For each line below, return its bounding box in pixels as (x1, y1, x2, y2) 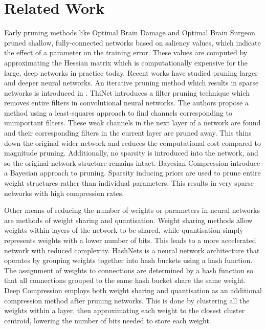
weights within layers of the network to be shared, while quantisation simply (4, 225, 243, 235)
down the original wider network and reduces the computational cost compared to (4, 137, 261, 148)
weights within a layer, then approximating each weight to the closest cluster (4, 305, 245, 316)
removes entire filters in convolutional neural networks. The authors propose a (4, 97, 249, 108)
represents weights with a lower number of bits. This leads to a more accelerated (4, 235, 256, 245)
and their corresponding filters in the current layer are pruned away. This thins (4, 127, 252, 138)
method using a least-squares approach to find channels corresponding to (4, 107, 232, 118)
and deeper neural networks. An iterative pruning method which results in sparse (4, 77, 259, 88)
